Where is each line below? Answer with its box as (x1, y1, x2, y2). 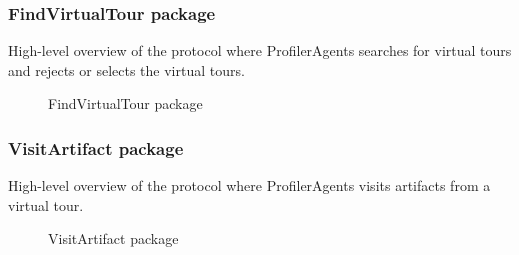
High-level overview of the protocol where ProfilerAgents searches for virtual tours (8, 40, 512, 61)
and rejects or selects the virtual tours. (8, 59, 245, 80)
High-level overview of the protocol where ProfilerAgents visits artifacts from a (8, 175, 491, 196)
